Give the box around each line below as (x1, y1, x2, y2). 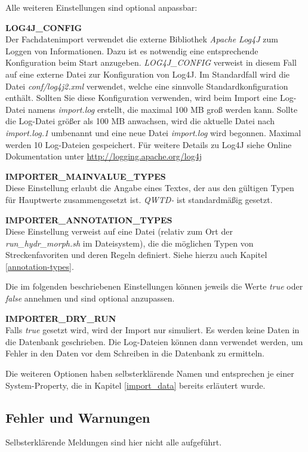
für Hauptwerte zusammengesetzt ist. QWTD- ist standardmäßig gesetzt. (5, 193, 273, 205)
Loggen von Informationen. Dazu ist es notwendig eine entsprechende (5, 44, 258, 57)
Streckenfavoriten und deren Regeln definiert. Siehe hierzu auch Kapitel (5, 248, 267, 261)
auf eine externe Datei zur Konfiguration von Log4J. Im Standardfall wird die (5, 67, 290, 80)
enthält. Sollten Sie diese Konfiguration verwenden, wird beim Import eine (5, 91, 278, 104)
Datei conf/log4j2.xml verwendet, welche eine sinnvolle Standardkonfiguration (5, 79, 288, 92)
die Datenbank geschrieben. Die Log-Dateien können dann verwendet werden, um (5, 335, 303, 348)
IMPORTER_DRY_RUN (5, 312, 116, 324)
